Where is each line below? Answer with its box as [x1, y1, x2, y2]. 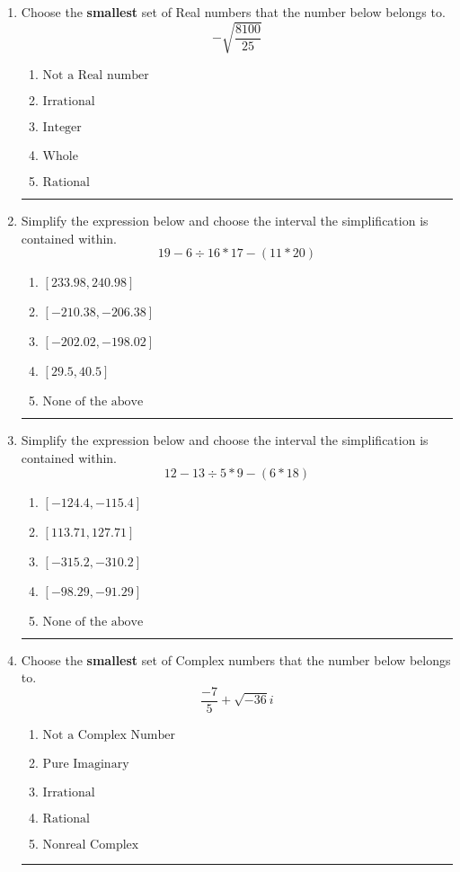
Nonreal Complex [42, 838, 139, 851]
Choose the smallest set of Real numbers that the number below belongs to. [21, 3, 446, 21]
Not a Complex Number [42, 728, 175, 742]
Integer [42, 121, 82, 135]
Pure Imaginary [42, 757, 129, 770]
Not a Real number [42, 69, 149, 83]
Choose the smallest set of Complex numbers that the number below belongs [21, 650, 451, 669]
